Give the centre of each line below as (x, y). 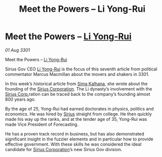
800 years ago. (20, 99)
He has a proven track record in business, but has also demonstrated (75, 134)
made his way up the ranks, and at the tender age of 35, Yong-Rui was (76, 119)
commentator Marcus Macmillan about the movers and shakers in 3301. (77, 74)
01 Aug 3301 (18, 50)
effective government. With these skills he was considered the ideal (73, 144)
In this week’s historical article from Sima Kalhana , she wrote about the (76, 84)
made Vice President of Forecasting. (42, 124)
